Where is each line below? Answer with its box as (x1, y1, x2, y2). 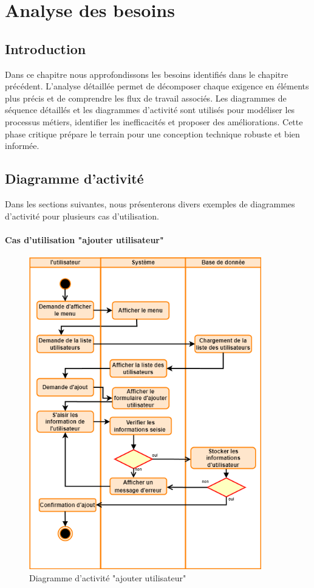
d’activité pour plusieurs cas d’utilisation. (5, 209, 159, 222)
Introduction (5, 39, 86, 58)
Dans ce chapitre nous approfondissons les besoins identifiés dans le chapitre (5, 67, 288, 80)
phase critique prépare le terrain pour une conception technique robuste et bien (5, 127, 300, 140)
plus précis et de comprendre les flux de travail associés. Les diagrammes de (5, 91, 287, 104)
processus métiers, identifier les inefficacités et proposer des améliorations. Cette (5, 115, 303, 128)
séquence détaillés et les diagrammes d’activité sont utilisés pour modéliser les (5, 103, 295, 116)
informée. (5, 139, 39, 152)
